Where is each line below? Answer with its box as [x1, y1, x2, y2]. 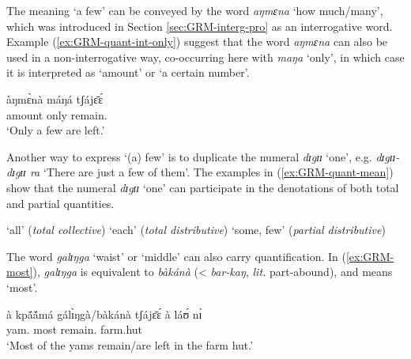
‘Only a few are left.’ [6, 122, 105, 138]
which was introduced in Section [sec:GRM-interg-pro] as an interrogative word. [6, 17, 393, 34]
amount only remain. [6, 106, 107, 123]
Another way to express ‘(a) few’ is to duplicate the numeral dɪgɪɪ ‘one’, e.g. [6, 148, 372, 164]
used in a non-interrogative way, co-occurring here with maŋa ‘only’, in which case [6, 48, 405, 65]
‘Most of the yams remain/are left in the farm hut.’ [6, 336, 254, 353]
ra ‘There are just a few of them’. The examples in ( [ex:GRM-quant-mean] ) [29, 164, 394, 180]
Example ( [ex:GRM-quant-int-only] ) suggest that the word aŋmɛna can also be [6, 33, 388, 50]
